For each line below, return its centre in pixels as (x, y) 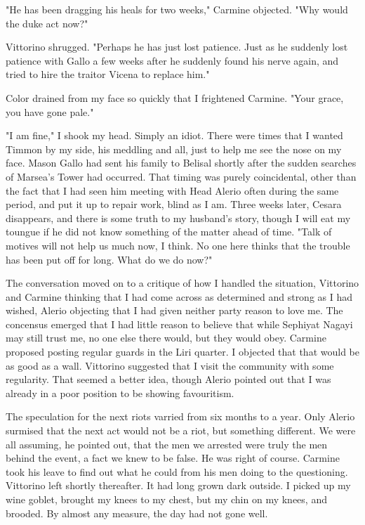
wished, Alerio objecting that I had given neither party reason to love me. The (174, 310)
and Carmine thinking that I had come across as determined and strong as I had (179, 296)
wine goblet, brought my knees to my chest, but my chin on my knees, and (166, 499)
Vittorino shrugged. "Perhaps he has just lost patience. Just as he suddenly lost (177, 47)
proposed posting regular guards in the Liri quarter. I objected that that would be (182, 352)
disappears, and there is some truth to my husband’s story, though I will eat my (178, 218)
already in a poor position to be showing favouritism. (120, 393)
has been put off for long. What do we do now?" (109, 259)
